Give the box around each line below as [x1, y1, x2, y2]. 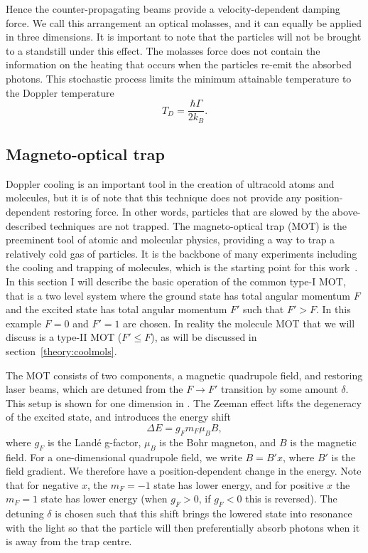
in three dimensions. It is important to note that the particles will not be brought [6, 29, 362, 44]
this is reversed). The [245, 491, 337, 506]
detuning [6, 506, 44, 521]
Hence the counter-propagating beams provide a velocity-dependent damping [6, 1, 340, 16]
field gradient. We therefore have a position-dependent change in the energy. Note [6, 463, 362, 478]
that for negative [6, 477, 79, 492]
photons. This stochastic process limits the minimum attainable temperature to [6, 70, 352, 85]
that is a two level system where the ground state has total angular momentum [6, 288, 351, 302]
